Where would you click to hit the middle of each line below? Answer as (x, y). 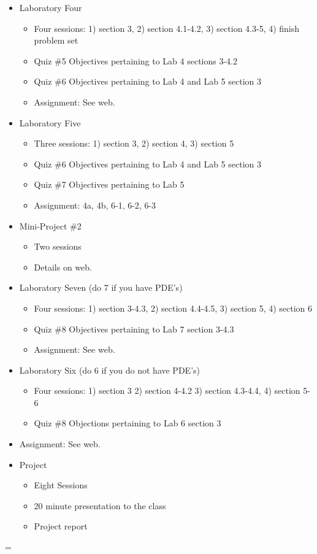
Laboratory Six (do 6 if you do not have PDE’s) (109, 370)
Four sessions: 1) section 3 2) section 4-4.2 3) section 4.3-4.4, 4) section (167, 390)
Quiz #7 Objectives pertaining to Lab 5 (109, 184)
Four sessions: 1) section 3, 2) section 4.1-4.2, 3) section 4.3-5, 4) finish (167, 28)
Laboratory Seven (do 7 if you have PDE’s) (101, 287)
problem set (56, 40)
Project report (61, 526)
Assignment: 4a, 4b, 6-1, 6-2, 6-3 (95, 205)
